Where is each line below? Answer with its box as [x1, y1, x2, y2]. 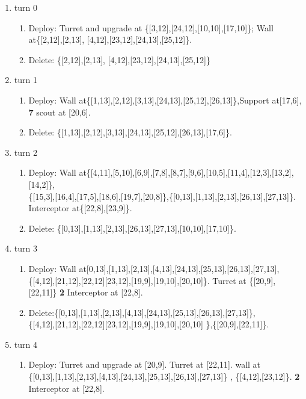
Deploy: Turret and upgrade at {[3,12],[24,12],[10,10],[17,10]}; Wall [28, 21, 274, 34]
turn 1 [14, 73, 37, 86]
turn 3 [14, 242, 37, 255]
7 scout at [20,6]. [28, 105, 91, 118]
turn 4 [14, 338, 37, 350]
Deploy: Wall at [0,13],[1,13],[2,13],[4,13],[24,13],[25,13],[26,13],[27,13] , [28, 262, 280, 274]
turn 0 [14, 1, 37, 13]
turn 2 [14, 146, 37, 158]
